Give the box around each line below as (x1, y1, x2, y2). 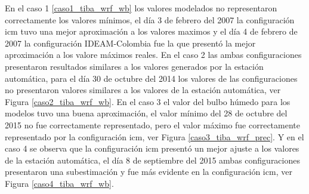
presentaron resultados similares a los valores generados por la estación (5, 60, 264, 72)
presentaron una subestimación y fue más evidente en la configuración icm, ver (5, 165, 292, 178)
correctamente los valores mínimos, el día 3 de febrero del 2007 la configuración (5, 13, 295, 26)
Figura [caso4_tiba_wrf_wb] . (5, 177, 114, 189)
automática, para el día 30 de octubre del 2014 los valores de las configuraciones (5, 72, 298, 84)
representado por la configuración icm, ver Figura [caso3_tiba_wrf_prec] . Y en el (5, 130, 304, 143)
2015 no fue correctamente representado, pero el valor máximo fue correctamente (5, 118, 300, 131)
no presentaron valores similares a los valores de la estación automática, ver (5, 84, 281, 96)
